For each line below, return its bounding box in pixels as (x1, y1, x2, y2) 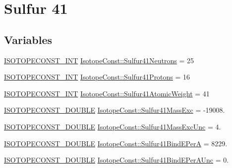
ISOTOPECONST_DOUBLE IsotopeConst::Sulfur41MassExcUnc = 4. (4, 121, 221, 131)
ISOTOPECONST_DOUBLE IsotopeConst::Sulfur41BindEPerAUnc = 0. (4, 155, 229, 165)
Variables (4, 32, 53, 47)
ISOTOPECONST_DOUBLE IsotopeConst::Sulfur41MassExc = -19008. (4, 105, 225, 115)
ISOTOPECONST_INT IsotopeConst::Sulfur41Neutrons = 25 (4, 55, 194, 65)
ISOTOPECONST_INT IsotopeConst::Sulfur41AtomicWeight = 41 (4, 88, 210, 98)
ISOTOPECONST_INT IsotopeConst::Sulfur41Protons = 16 (4, 72, 190, 82)
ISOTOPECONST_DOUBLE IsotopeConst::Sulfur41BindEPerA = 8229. (4, 138, 228, 148)
